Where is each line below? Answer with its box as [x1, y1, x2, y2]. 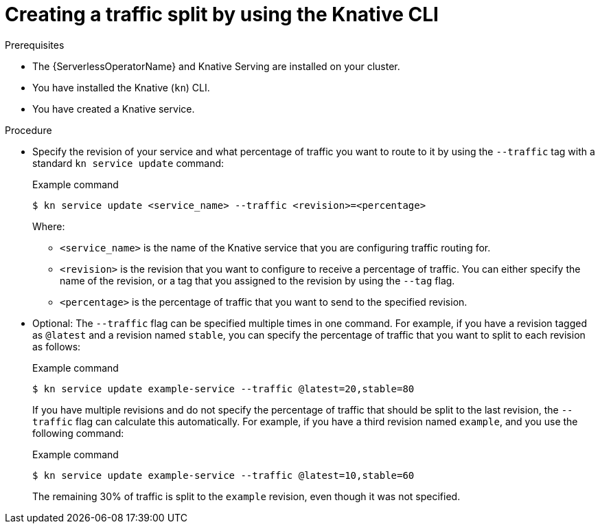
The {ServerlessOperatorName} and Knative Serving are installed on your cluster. [32, 60, 400, 72]
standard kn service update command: [32, 157, 224, 169]
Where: [32, 220, 65, 232]
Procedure [5, 124, 52, 136]
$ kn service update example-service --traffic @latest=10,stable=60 [32, 469, 415, 481]
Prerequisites [5, 38, 65, 51]
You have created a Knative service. [32, 102, 195, 115]
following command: [32, 427, 124, 439]
